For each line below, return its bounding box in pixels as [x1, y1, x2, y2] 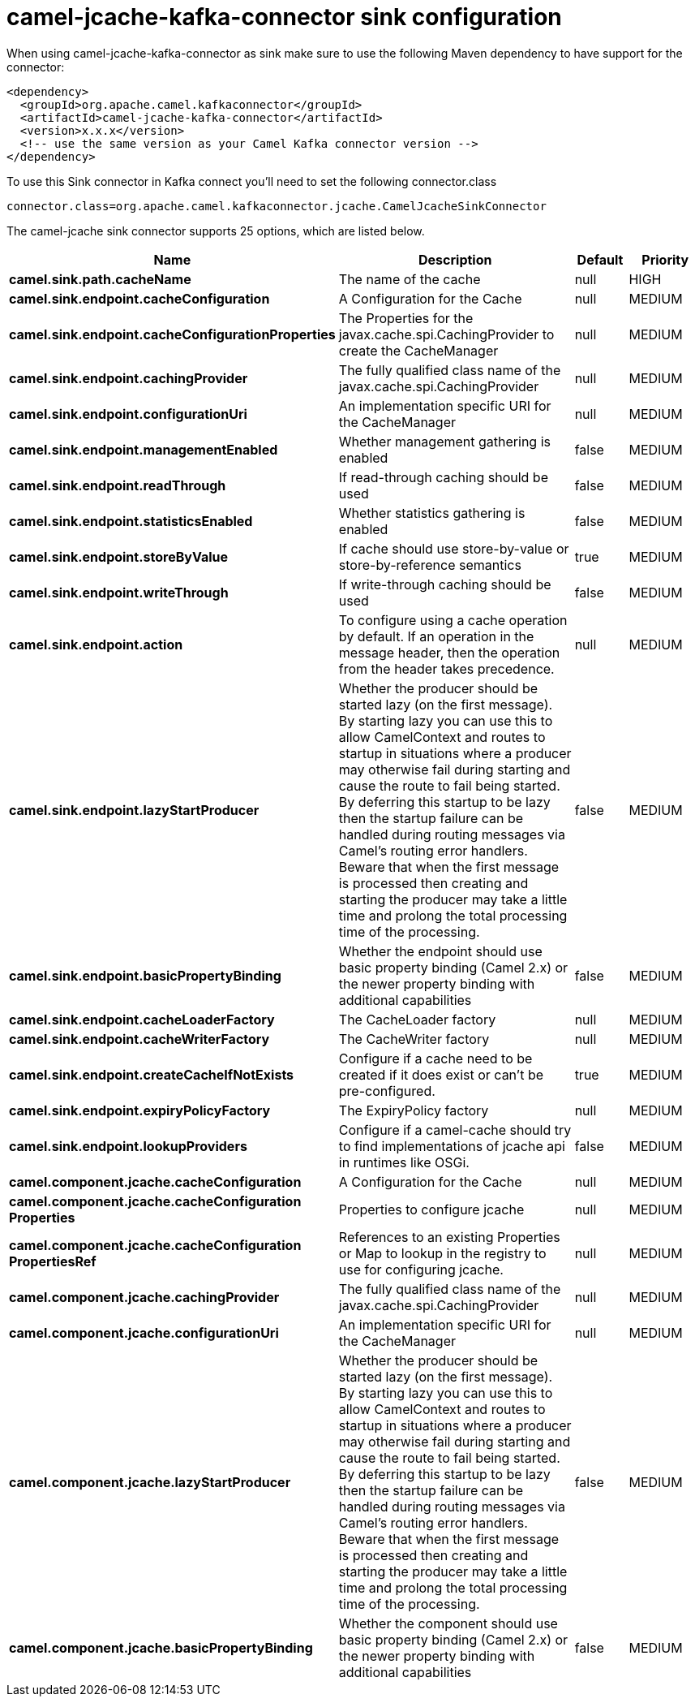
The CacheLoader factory [338, 1011, 496, 1028]
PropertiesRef [9, 1252, 97, 1270]
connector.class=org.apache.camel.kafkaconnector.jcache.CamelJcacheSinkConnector [6, 199, 547, 213]
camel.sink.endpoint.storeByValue [9, 548, 228, 565]
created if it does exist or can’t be [338, 1066, 544, 1083]
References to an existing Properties [338, 1228, 560, 1245]
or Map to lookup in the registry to [338, 1244, 547, 1261]
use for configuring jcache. [338, 1261, 504, 1278]
